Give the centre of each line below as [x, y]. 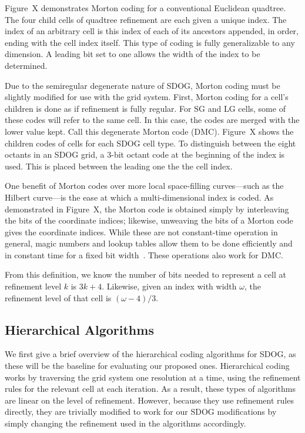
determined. [26, 65]
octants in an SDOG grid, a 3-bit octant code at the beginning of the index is [145, 154]
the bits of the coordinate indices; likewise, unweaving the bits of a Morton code [149, 220]
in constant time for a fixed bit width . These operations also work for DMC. [144, 254]
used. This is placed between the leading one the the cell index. [119, 166]
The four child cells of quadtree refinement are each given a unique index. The [146, 19]
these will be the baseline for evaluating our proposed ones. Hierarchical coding [147, 366]
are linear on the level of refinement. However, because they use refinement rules [149, 400]
